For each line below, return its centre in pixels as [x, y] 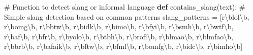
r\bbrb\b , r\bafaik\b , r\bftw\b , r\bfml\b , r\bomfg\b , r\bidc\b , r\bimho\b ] [123, 46]
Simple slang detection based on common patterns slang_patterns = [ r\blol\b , [127, 16]
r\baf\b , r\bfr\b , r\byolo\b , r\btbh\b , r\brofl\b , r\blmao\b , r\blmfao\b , [119, 36]
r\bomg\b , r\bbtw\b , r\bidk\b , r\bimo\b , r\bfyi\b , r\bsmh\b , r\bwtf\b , [119, 26]
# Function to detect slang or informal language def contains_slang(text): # [125, 7]
